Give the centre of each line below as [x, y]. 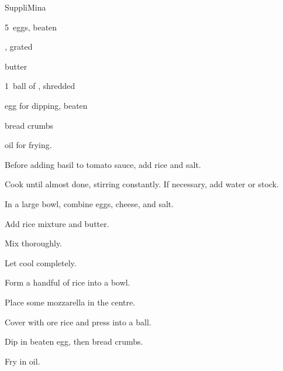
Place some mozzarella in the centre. [70, 302]
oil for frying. [28, 145]
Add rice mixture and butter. [57, 223]
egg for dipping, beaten [46, 105]
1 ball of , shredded [40, 86]
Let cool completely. [41, 262]
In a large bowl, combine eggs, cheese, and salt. [89, 203]
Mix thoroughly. [34, 243]
